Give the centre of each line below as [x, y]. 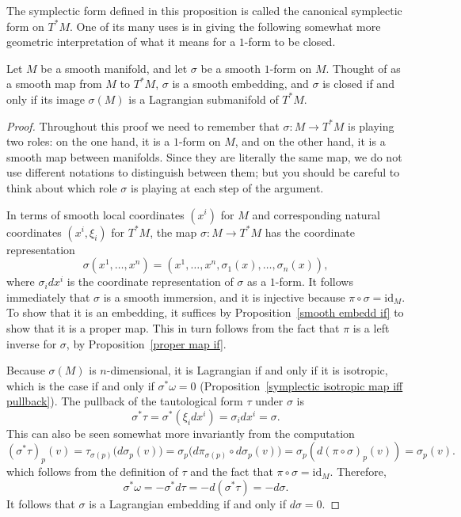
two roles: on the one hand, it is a [88, 141]
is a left [371, 327]
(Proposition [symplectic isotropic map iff [301, 385]
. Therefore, [358, 471]
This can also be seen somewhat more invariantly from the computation [181, 433]
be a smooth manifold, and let [114, 68]
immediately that [48, 297]
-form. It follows [314, 281]
